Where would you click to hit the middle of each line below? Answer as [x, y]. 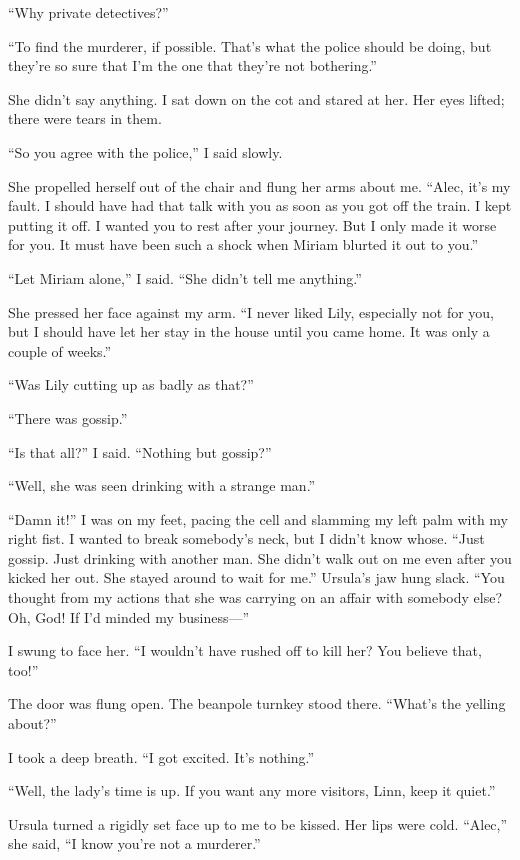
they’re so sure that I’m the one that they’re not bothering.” [192, 65]
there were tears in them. [85, 118]
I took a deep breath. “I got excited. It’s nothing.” [161, 756]
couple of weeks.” [60, 350]
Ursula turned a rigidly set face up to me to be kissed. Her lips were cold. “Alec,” [258, 823]
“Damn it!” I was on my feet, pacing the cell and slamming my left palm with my [258, 518]
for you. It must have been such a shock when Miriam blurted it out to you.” [243, 244]
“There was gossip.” [68, 417]
